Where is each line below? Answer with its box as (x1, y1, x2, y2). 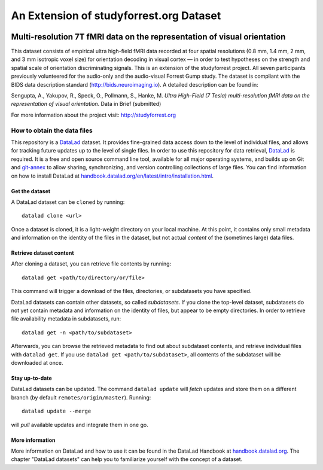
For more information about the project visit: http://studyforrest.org (11, 111, 176, 118)
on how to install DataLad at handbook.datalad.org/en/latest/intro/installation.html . (11, 172, 214, 179)
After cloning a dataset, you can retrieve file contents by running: (11, 260, 172, 267)
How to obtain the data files (11, 126, 93, 135)
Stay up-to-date (11, 374, 52, 382)
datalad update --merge (22, 408, 92, 415)
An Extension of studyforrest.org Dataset (11, 9, 221, 22)
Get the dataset (11, 187, 51, 194)
